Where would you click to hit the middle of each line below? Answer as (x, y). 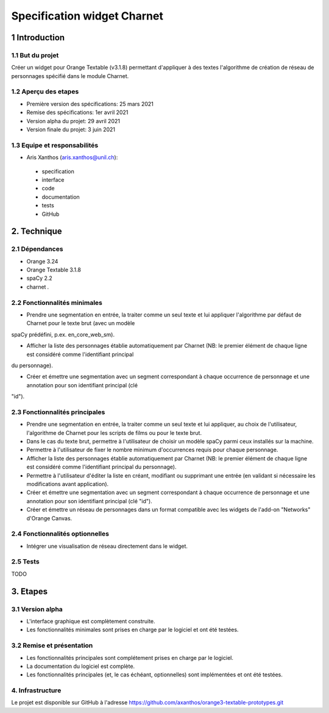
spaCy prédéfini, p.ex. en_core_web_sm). (63, 334)
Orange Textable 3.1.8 (54, 270)
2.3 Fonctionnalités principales (58, 412)
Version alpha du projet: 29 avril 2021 (73, 121)
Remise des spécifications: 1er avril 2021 (77, 112)
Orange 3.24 (42, 261)
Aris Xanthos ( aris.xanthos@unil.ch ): (72, 157)
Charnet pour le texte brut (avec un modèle (81, 323)
